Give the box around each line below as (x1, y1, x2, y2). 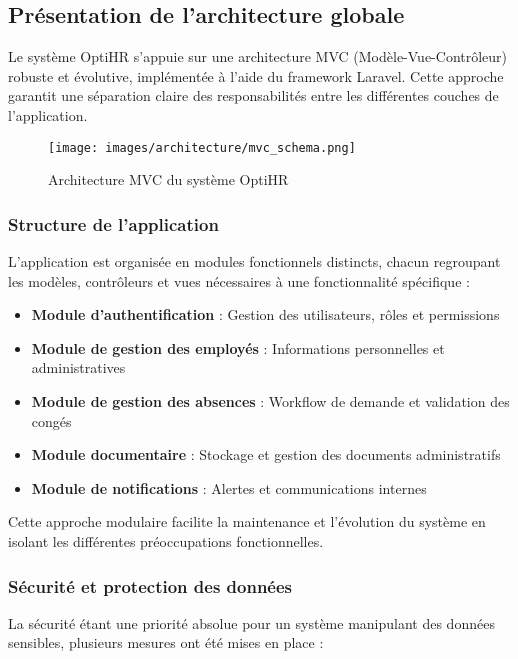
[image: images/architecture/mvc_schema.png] (48, 140, 356, 155)
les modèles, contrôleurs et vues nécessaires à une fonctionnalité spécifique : (8, 270, 470, 291)
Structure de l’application (8, 211, 219, 236)
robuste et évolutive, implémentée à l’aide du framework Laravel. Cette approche (8, 65, 504, 86)
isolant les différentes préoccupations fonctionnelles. (8, 530, 324, 551)
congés (31, 410, 72, 431)
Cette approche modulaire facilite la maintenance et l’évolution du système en (8, 511, 486, 532)
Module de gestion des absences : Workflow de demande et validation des (31, 391, 510, 412)
